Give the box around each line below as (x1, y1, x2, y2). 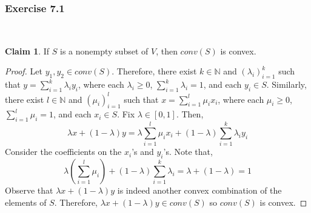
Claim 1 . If (5, 44, 50, 57)
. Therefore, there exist (112, 65, 197, 77)
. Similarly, (266, 78, 307, 91)
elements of (5, 195, 47, 208)
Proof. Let (5, 65, 42, 77)
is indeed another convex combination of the (117, 184, 282, 197)
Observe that (5, 184, 53, 197)
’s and (132, 145, 154, 158)
